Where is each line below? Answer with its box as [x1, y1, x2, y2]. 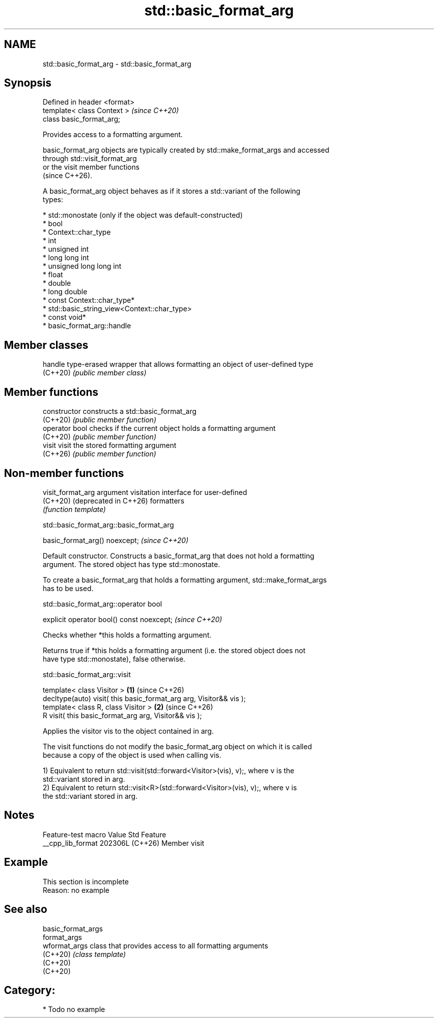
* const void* [42, 313, 86, 322]
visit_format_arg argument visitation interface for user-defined [42, 487, 247, 496]
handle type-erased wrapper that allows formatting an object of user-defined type [42, 360, 313, 369]
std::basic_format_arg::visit [42, 670, 131, 679]
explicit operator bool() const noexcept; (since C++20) [42, 615, 222, 624]
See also [4, 903, 47, 916]
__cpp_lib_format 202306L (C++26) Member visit [42, 838, 204, 847]
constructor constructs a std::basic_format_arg [42, 407, 196, 416]
